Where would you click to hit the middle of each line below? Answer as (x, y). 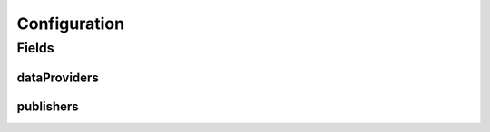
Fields (35, 48)
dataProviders (58, 77)
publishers (48, 106)
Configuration (71, 24)
